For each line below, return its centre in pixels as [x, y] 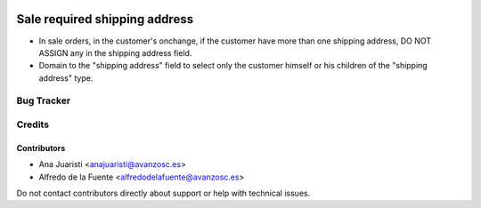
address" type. [66, 78]
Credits [33, 124]
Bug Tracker [44, 100]
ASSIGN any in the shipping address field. [115, 52]
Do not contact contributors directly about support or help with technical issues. [163, 193]
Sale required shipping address [105, 19]
